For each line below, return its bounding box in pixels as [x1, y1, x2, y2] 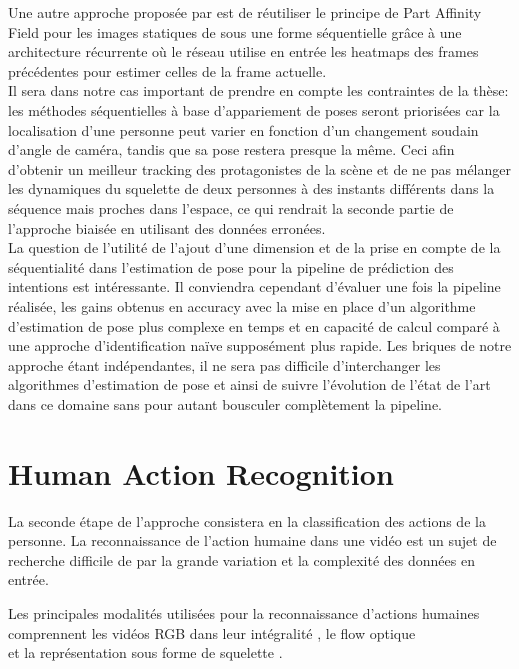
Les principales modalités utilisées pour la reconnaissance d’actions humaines [8, 602, 480, 623]
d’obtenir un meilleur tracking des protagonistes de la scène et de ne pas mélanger [8, 158, 511, 179]
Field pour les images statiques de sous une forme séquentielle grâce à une [8, 21, 462, 42]
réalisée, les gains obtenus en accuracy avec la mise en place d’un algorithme [8, 295, 476, 316]
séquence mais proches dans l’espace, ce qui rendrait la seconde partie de [8, 197, 454, 218]
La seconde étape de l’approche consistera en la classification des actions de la [8, 510, 486, 531]
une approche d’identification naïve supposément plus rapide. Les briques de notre [8, 335, 512, 356]
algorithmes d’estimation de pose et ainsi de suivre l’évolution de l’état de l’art [8, 374, 491, 395]
